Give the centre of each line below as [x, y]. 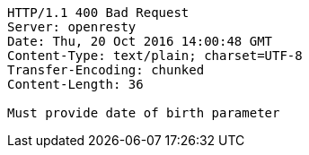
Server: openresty [72, 27]
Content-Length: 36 [75, 84]
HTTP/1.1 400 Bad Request [98, 13]
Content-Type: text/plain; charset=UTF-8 [155, 56]
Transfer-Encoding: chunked [106, 70]
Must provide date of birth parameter [144, 113]
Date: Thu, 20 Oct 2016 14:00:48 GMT [140, 41]
